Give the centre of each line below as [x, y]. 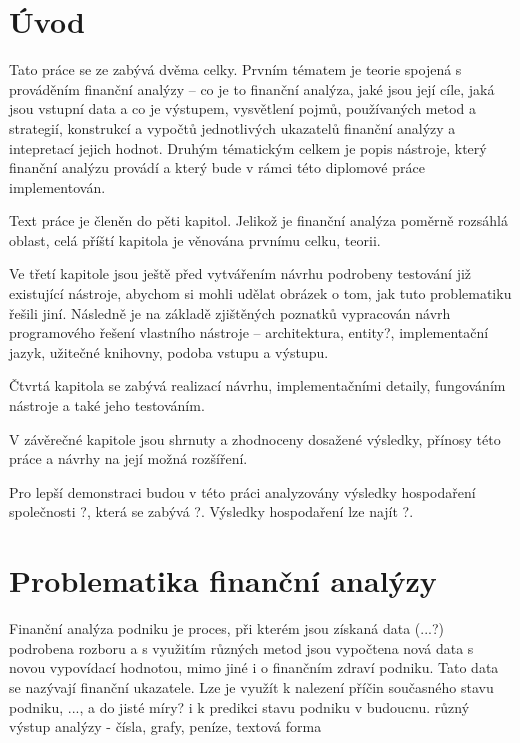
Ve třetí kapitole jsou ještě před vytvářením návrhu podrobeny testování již [240, 273]
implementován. [57, 186]
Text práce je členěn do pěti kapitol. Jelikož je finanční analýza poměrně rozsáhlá [258, 220]
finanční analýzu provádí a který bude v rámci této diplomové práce [217, 167]
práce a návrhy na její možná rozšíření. [128, 458]
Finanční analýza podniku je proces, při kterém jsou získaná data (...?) [226, 628]
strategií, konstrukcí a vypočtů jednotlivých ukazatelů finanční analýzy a [232, 127]
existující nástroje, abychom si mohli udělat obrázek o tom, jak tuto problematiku [260, 293]
